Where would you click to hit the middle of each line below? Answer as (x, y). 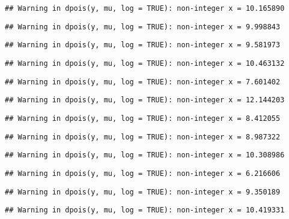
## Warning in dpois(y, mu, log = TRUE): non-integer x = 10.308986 (145, 155)
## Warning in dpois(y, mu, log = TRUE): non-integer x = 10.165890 (145, 8)
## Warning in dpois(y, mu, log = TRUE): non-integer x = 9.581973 (143, 45)
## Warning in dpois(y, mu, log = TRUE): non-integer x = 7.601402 (143, 82)
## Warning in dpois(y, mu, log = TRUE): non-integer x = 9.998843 (143, 27)
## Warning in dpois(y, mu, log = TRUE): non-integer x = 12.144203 (145, 100)
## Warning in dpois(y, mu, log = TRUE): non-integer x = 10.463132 (145, 63)
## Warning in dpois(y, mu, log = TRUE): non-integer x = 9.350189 (143, 192)
